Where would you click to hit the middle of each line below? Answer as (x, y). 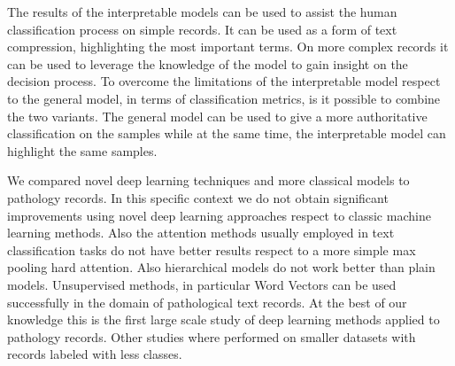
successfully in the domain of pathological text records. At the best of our (207, 302)
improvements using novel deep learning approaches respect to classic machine (219, 215)
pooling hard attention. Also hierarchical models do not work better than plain (221, 267)
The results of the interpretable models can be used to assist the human (202, 12)
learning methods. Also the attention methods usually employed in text (201, 233)
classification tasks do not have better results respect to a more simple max (212, 249)
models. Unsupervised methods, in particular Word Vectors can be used (202, 284)
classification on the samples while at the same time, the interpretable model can (227, 133)
